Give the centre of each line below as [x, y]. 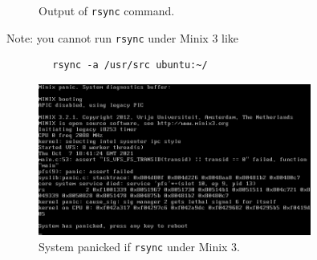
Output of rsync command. [107, 10]
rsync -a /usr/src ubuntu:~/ [130, 65]
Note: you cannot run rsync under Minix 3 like [123, 37]
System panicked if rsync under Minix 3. [139, 246]
